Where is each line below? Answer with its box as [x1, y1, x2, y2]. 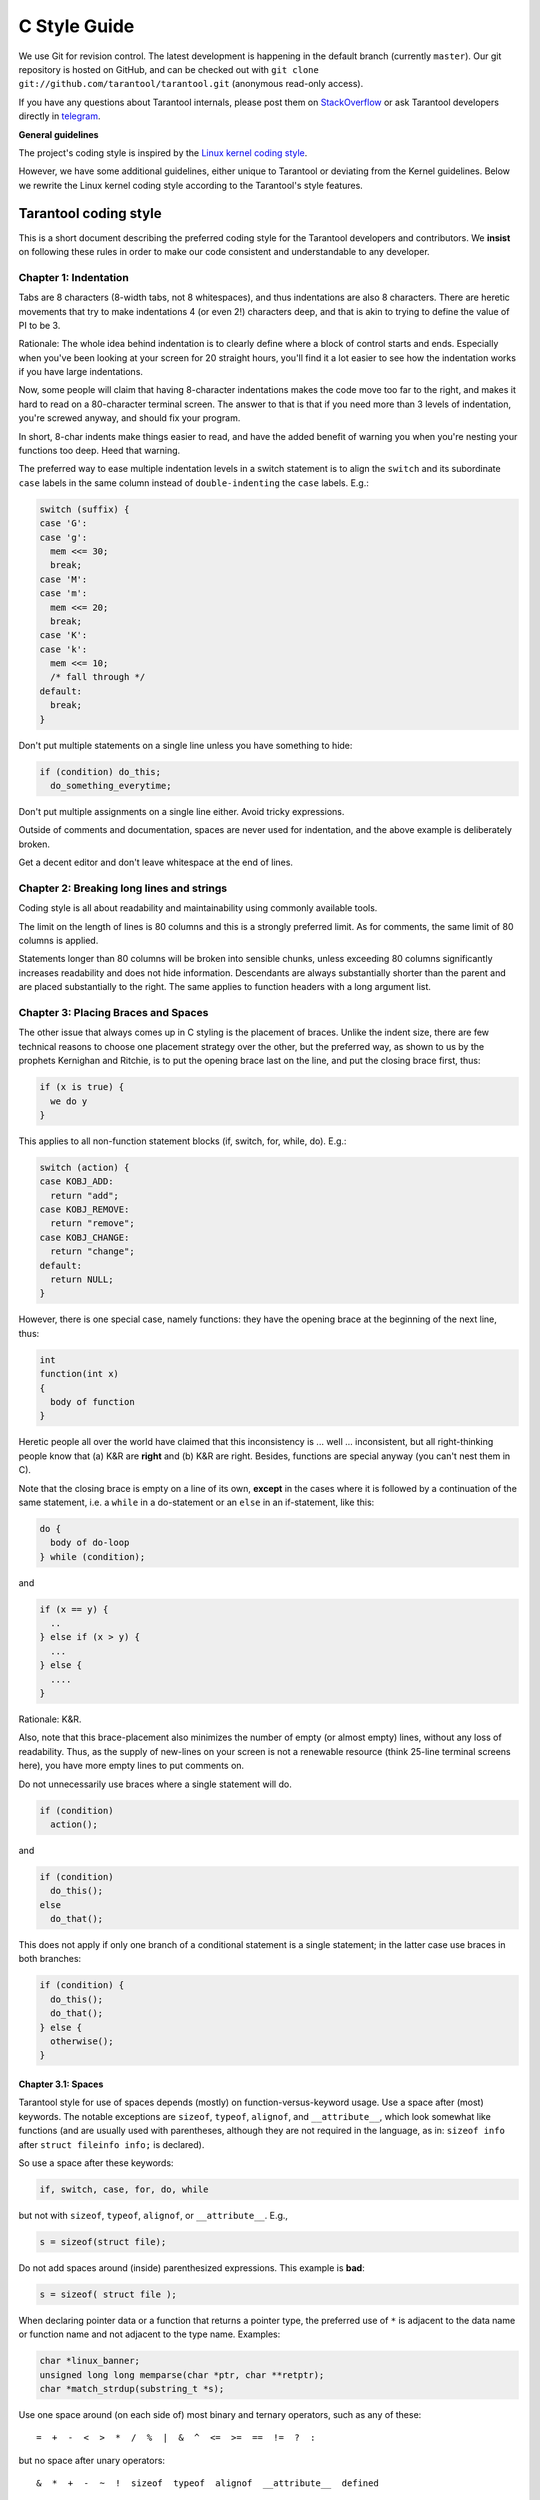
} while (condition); [39, 1551, 146, 1562]
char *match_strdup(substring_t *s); [39, 2383, 225, 2394]
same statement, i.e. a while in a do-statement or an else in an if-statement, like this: [18, 1496, 375, 1508]
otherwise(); [50, 2035, 114, 2047]
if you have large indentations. [18, 366, 144, 378]
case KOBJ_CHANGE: [39, 1231, 130, 1243]
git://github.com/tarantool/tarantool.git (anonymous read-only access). [18, 78, 364, 90]
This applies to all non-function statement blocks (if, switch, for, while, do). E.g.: [18, 1135, 347, 1147]
